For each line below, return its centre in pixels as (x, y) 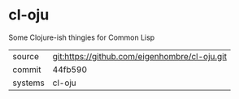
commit (27, 69)
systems (28, 83)
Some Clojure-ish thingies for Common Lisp (82, 37)
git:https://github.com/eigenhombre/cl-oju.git (140, 56)
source (26, 56)
